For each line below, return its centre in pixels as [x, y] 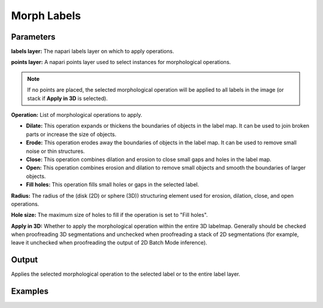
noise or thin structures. [55, 151]
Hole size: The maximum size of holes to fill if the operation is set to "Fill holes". [109, 215]
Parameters [33, 37]
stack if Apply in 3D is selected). [67, 98]
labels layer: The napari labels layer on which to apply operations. [93, 52]
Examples [30, 292]
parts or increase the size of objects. [71, 134]
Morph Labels [46, 16]
